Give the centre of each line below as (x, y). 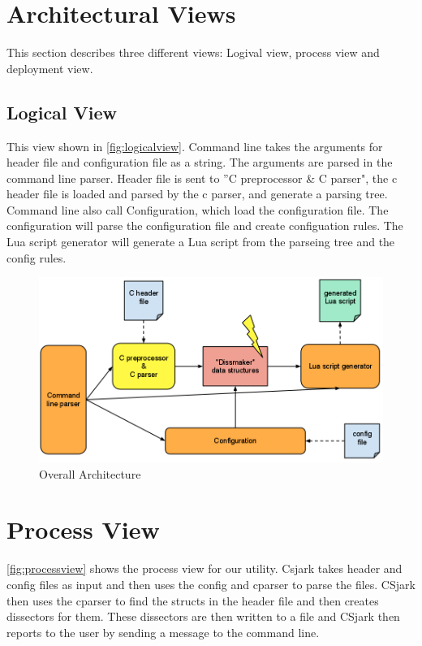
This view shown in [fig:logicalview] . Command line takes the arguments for (195, 146)
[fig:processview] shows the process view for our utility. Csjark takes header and (205, 568)
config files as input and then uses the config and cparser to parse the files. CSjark (211, 584)
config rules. (37, 257)
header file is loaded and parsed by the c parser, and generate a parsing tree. (197, 194)
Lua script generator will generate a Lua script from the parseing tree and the (201, 242)
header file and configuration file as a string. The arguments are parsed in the (200, 162)
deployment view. (50, 68)
